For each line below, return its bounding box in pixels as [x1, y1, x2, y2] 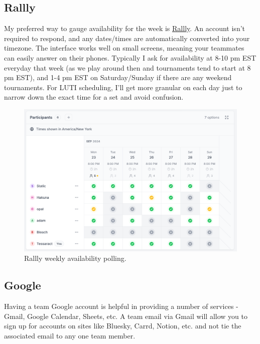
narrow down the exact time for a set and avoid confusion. [4, 92, 184, 102]
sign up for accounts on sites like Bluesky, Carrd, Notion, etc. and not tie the [4, 320, 241, 331]
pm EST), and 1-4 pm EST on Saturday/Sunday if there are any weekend [4, 72, 232, 83]
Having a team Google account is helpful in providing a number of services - [4, 300, 238, 311]
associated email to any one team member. [4, 330, 136, 340]
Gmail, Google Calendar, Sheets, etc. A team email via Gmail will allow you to [4, 310, 247, 321]
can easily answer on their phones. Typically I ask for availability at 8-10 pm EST [4, 52, 256, 63]
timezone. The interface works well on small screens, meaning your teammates [4, 43, 244, 53]
